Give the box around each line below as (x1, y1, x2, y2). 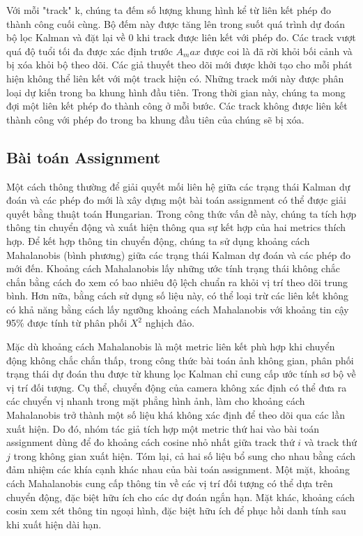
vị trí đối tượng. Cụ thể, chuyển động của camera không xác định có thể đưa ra (6, 380, 347, 394)
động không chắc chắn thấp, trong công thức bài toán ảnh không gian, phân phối (6, 352, 354, 367)
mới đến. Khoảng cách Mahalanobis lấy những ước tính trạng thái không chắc (6, 261, 340, 276)
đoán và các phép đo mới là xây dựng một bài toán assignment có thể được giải (6, 193, 346, 207)
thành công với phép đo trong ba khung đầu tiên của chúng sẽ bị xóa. (6, 112, 304, 126)
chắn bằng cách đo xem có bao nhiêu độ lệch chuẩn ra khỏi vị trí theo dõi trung (6, 274, 348, 289)
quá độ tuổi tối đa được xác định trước (6, 43, 173, 58)
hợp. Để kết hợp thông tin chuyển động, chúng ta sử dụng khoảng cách (6, 233, 310, 248)
